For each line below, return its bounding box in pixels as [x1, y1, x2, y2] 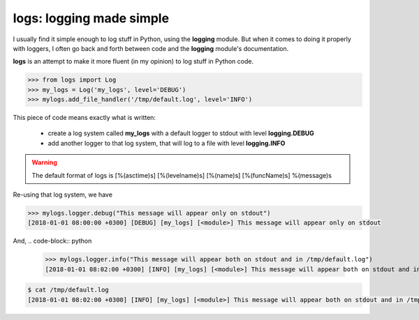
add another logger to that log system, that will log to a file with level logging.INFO [47, 139, 286, 147]
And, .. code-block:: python [13, 237, 92, 245]
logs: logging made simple [13, 10, 170, 26]
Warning [31, 158, 57, 167]
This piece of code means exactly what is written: [13, 114, 156, 122]
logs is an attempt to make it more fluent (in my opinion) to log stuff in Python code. [13, 57, 254, 66]
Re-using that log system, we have [13, 190, 113, 199]
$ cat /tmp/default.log [27, 286, 110, 294]
